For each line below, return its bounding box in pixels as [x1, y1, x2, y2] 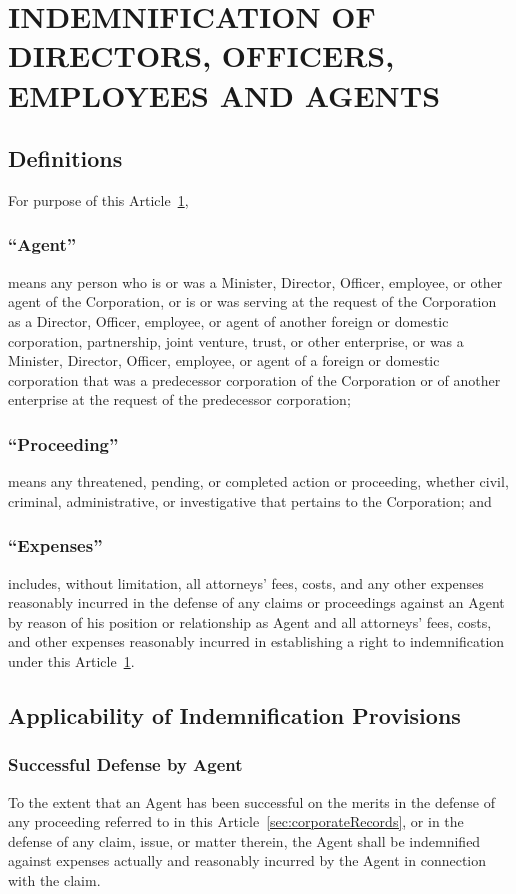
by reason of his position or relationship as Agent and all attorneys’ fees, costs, [8, 611, 492, 632]
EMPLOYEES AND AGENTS [8, 74, 441, 115]
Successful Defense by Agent [8, 752, 243, 777]
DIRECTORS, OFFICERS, [8, 35, 395, 76]
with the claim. [8, 869, 101, 890]
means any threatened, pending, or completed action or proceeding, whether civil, [8, 471, 509, 492]
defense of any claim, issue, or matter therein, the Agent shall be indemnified [8, 830, 481, 851]
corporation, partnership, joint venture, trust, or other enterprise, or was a [8, 330, 464, 351]
